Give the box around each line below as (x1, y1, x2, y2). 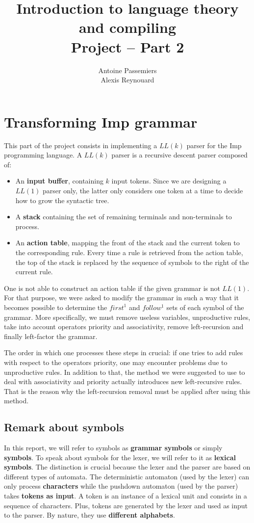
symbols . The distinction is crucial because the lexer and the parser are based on (4, 462, 251, 472)
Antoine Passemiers (98, 65, 157, 75)
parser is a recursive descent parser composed (111, 150, 248, 160)
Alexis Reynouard (101, 75, 154, 85)
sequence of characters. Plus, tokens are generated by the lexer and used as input (4, 500, 248, 510)
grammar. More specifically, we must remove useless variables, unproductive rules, (4, 312, 251, 322)
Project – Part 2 (71, 36, 184, 56)
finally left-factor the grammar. (4, 331, 98, 341)
